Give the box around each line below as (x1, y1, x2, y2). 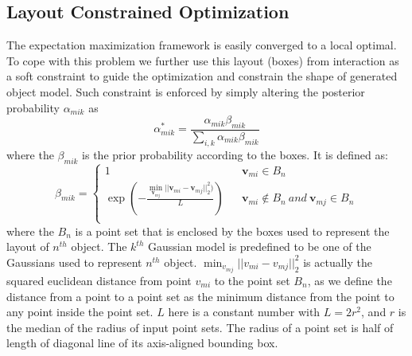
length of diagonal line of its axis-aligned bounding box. (6, 334, 278, 351)
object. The (71, 238, 127, 255)
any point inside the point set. (6, 303, 154, 320)
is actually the (303, 253, 372, 270)
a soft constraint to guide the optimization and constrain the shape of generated (6, 68, 398, 84)
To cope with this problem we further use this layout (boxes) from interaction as (6, 52, 399, 68)
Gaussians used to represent (6, 253, 142, 270)
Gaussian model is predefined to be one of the (148, 238, 371, 255)
